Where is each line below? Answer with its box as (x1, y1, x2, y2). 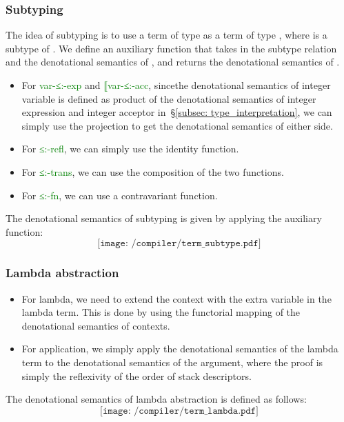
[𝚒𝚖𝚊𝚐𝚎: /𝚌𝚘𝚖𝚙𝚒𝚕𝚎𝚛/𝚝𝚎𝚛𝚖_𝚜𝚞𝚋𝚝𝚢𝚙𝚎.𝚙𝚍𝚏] (97, 239, 261, 249)
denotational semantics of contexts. (21, 318, 170, 332)
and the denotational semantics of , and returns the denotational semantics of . (6, 54, 340, 69)
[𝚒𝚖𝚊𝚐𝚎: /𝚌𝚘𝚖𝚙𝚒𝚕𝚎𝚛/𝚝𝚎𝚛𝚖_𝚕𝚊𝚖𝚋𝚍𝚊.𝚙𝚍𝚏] (100, 405, 259, 416)
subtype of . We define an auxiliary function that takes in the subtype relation (6, 41, 337, 55)
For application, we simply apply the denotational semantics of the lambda (21, 341, 338, 356)
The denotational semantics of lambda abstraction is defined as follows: (6, 392, 307, 406)
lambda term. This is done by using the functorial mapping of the (21, 305, 301, 319)
